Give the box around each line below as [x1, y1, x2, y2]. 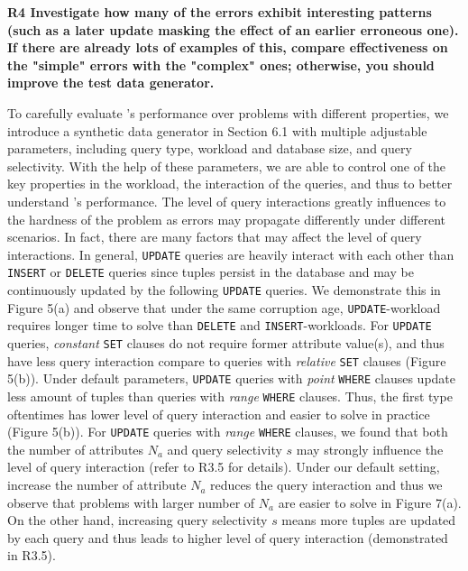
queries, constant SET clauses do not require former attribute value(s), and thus [7, 334, 445, 352]
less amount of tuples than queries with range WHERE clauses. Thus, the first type [7, 386, 453, 405]
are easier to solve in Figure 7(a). [278, 493, 462, 511]
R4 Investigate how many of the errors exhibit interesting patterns [7, 3, 432, 21]
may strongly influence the [296, 439, 444, 458]
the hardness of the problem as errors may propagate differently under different [7, 209, 445, 228]
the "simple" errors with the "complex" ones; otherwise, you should [7, 55, 435, 74]
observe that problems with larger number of [7, 493, 255, 511]
